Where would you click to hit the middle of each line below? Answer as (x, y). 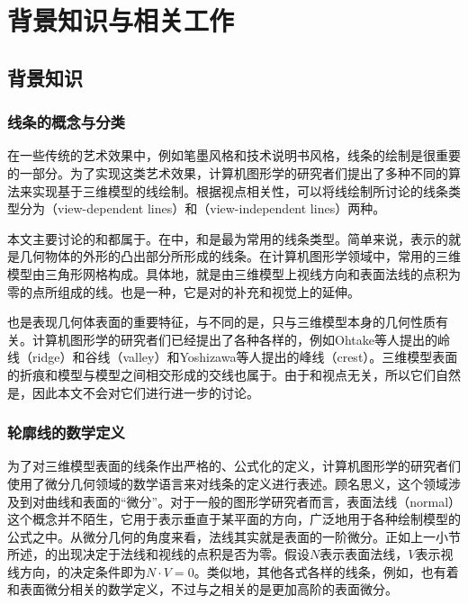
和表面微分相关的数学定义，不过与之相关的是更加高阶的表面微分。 (202, 589)
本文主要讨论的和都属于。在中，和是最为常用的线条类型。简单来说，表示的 (228, 238)
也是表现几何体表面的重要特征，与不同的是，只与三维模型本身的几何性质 (221, 322)
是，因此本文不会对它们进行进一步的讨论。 (133, 392)
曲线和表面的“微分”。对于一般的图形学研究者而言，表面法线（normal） (250, 501)
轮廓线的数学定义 (66, 433)
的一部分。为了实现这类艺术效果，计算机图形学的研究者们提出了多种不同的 (228, 172)
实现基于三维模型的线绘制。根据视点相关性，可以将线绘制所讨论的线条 (240, 190)
